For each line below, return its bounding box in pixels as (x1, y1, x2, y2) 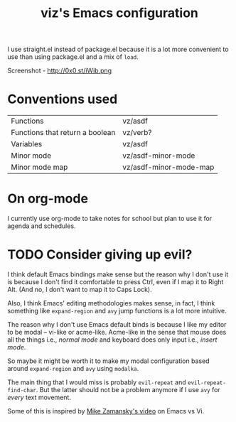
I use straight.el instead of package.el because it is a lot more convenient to (7, 45, 229, 54)
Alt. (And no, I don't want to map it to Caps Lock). (7, 286, 152, 293)
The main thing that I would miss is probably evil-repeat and (7, 378, 186, 386)
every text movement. (7, 393, 71, 401)
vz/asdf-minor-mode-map (122, 162, 215, 172)
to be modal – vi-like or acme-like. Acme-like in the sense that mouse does (7, 328, 227, 336)
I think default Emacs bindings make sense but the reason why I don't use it (7, 270, 229, 278)
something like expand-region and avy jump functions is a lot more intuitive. (7, 307, 227, 315)
